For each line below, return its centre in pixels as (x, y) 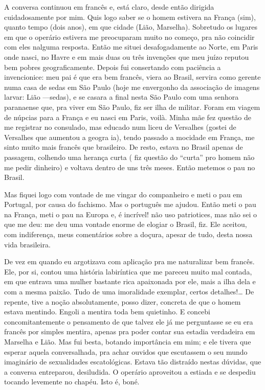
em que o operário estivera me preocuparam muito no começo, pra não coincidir (129, 37)
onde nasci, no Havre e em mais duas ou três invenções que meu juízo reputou (127, 56)
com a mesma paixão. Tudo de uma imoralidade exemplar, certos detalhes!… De (129, 292)
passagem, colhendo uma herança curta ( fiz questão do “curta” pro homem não (129, 157)
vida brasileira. (27, 244)
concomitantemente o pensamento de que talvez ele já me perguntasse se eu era (129, 321)
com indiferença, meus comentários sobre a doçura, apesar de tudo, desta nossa (128, 234)
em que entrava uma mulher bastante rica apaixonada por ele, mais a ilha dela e (130, 281)
